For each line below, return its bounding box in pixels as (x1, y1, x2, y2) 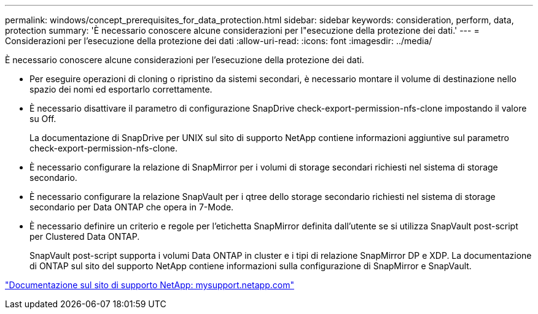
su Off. (29, 113, 57, 124)
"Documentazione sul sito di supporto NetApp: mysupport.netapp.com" (5, 280, 294, 290)
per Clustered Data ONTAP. (29, 231, 140, 242)
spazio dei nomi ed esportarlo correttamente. (29, 84, 212, 94)
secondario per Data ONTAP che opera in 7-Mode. (29, 202, 234, 212)
